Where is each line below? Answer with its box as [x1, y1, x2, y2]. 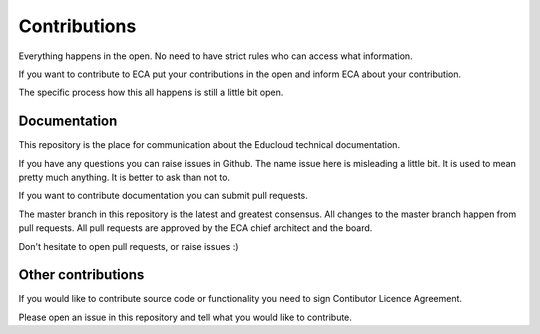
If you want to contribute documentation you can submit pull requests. [18, 190, 309, 202]
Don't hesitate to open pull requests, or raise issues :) [18, 240, 239, 252]
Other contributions [18, 266, 145, 284]
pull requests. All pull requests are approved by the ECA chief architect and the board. [18, 222, 373, 234]
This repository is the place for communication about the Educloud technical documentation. [18, 139, 400, 151]
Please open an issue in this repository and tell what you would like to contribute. [18, 311, 352, 323]
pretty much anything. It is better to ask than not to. [18, 171, 230, 184]
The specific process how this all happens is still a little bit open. [18, 86, 284, 99]
